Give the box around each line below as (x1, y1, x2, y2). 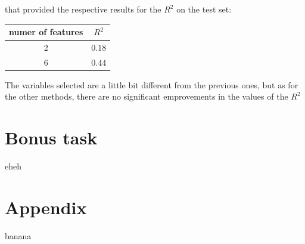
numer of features (9, 26, 83, 38)
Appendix (5, 194, 87, 219)
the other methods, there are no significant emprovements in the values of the (5, 90, 288, 103)
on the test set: (176, 3, 232, 15)
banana (5, 229, 32, 242)
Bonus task (5, 125, 98, 150)
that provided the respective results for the (5, 3, 161, 15)
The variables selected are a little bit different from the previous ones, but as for (5, 78, 298, 91)
